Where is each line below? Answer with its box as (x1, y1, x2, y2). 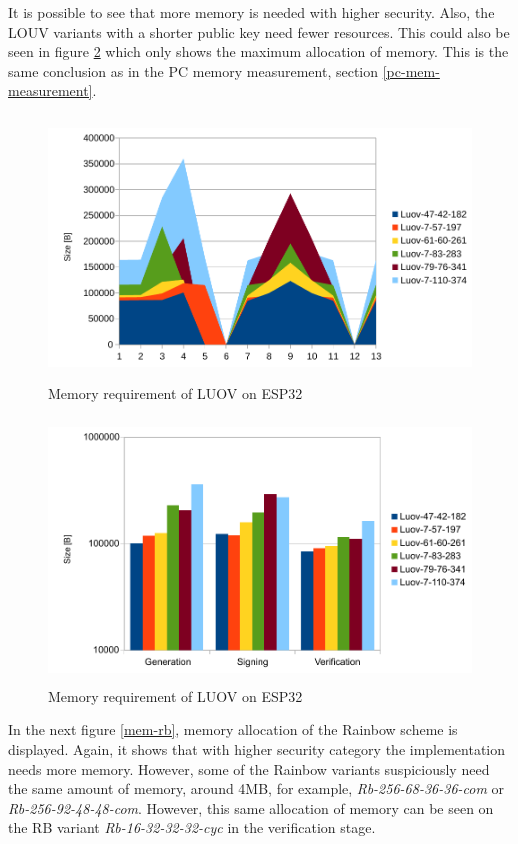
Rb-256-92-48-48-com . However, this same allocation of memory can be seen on (8, 797, 494, 818)
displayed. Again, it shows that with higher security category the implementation (8, 739, 506, 760)
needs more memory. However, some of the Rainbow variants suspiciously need (8, 758, 490, 779)
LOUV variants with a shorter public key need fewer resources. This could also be (8, 21, 510, 42)
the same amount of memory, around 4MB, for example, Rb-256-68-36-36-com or (8, 778, 505, 799)
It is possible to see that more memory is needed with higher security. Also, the (8, 2, 495, 22)
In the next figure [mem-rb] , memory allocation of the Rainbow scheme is (8, 719, 458, 740)
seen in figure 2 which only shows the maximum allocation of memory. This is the (8, 41, 509, 62)
